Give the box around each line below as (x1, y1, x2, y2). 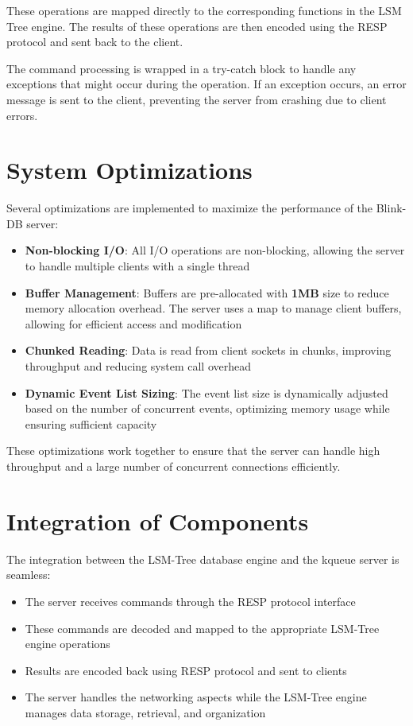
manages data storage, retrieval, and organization (25, 704, 266, 720)
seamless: (6, 566, 51, 583)
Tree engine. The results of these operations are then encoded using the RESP (6, 17, 388, 34)
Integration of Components (6, 504, 309, 537)
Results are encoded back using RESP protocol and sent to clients (25, 662, 347, 678)
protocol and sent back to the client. (6, 33, 183, 50)
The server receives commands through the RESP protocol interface (25, 592, 356, 609)
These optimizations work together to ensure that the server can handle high (6, 442, 380, 459)
